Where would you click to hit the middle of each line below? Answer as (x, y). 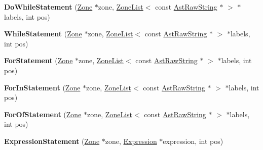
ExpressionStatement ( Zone (52, 141)
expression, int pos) (193, 141)
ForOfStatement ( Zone (43, 114)
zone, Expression (131, 141)
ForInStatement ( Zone (42, 87)
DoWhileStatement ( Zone (48, 7)
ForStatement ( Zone (39, 60)
